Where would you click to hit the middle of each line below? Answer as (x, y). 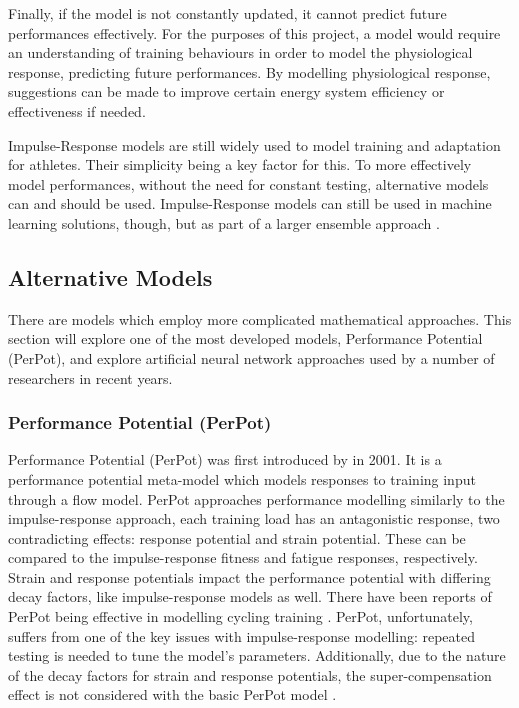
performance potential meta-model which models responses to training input (242, 478)
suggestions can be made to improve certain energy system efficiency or (226, 91)
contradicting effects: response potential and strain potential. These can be (237, 537)
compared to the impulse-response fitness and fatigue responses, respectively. (243, 557)
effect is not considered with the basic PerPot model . (172, 694)
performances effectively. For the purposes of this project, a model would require (254, 32)
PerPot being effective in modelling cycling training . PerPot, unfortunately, (240, 616)
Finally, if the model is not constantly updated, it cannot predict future (227, 13)
